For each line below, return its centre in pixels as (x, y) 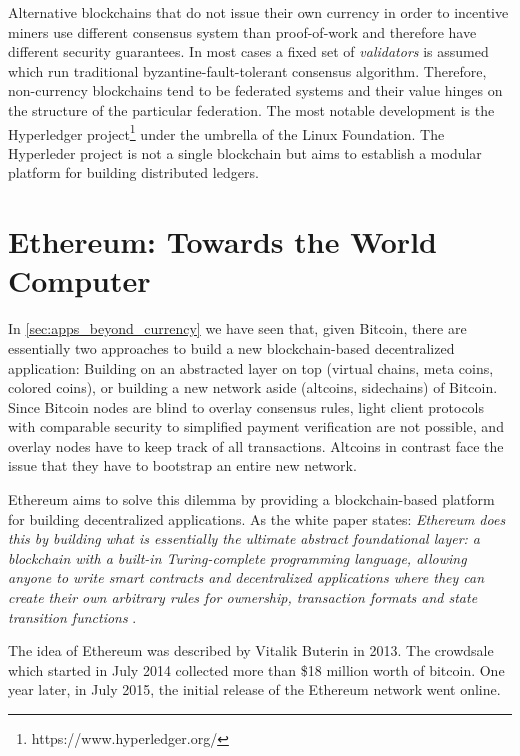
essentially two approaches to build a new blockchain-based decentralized (231, 347)
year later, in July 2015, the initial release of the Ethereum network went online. (254, 689)
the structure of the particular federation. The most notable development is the (251, 109)
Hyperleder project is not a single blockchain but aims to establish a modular (245, 152)
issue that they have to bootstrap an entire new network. (182, 465)
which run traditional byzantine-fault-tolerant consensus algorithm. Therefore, (247, 70)
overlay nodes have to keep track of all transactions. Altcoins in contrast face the (256, 445)
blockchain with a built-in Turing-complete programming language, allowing (237, 557)
